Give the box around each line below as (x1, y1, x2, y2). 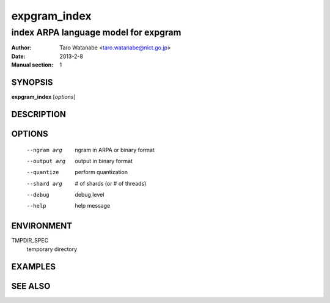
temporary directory (26, 245, 78, 253)
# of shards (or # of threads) (75, 180, 147, 187)
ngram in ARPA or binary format (75, 146, 155, 153)
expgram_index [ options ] (11, 93, 76, 101)
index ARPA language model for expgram (11, 27, 182, 38)
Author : (11, 44, 32, 51)
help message (75, 202, 111, 210)
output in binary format (75, 157, 133, 164)
